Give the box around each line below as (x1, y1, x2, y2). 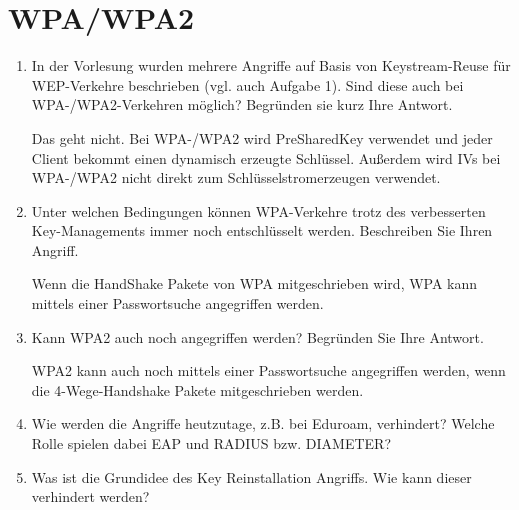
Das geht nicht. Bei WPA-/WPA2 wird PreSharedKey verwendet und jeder (31, 127, 493, 148)
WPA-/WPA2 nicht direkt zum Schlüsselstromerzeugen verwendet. (31, 167, 441, 188)
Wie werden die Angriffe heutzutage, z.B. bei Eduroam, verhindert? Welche (31, 413, 495, 434)
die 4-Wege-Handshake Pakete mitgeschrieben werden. (31, 379, 364, 400)
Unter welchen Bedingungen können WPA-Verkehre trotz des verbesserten (31, 200, 486, 221)
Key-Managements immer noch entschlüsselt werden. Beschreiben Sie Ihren (31, 220, 493, 241)
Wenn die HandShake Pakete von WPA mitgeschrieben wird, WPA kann (31, 273, 478, 294)
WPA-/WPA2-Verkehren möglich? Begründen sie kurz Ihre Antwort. (31, 94, 453, 115)
